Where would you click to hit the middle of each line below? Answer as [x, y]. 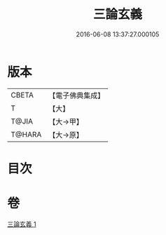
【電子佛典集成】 [77, 95]
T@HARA [26, 134]
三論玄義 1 [22, 224]
